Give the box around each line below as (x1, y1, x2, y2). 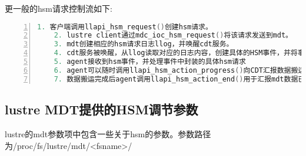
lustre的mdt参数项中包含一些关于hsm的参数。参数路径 (5, 127, 211, 140)
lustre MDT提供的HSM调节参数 (5, 100, 198, 118)
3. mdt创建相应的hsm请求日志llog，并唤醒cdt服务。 (54, 40, 234, 49)
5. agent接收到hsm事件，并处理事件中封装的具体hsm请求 (54, 57, 246, 66)
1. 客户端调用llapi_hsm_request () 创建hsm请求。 (37, 22, 212, 31)
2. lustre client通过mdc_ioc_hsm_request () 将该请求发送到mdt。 (54, 31, 292, 40)
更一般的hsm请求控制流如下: (5, 2, 112, 14)
